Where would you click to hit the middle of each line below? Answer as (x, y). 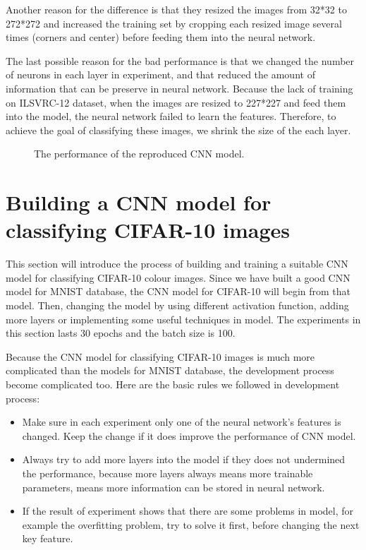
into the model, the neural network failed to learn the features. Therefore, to (171, 116)
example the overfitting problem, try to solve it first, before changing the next (191, 524)
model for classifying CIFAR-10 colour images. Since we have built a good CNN (178, 277)
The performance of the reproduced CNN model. (139, 154)
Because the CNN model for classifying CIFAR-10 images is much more (160, 356)
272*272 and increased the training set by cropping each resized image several (174, 23)
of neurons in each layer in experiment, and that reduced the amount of (160, 74)
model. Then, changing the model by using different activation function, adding (177, 305)
